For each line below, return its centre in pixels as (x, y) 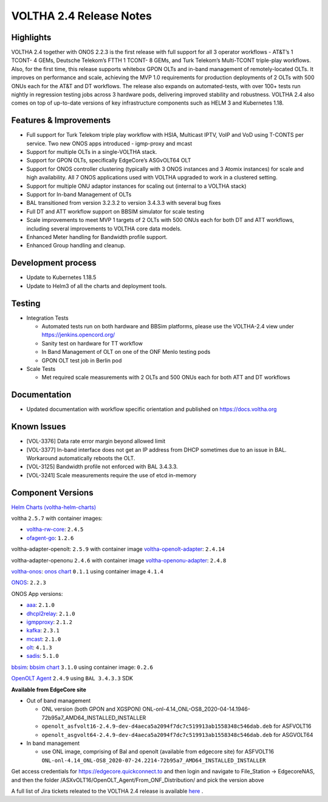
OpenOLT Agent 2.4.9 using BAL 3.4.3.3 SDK (72, 679)
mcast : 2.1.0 (44, 639)
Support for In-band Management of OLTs (79, 195)
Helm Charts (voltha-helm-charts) (54, 507)
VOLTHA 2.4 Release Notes (81, 16)
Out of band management (59, 701)
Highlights (31, 37)
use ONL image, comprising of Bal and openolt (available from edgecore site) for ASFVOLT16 (158, 752)
